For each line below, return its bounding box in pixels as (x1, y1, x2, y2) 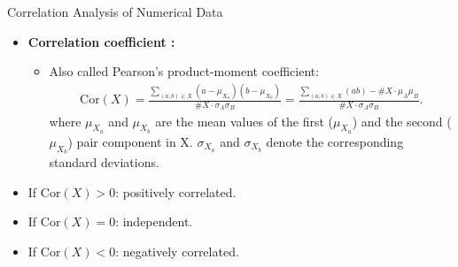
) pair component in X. (67, 132, 193, 150)
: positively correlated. (115, 182, 237, 201)
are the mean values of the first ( (155, 111, 334, 130)
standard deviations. (49, 152, 159, 171)
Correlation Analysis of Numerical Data (7, 3, 223, 20)
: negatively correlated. (115, 241, 239, 260)
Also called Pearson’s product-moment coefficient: (49, 62, 320, 80)
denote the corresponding (266, 132, 404, 150)
